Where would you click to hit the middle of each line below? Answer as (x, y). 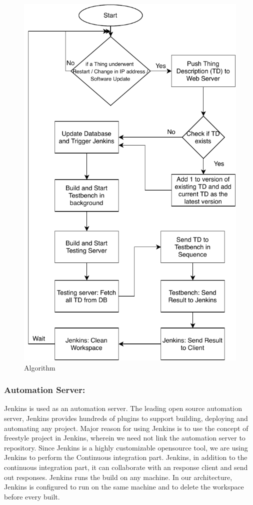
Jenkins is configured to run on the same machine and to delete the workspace (124, 487)
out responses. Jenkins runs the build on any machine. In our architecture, (118, 477)
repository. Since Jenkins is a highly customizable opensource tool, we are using (126, 447)
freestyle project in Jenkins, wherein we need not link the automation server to (125, 438)
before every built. (32, 496)
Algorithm (40, 367)
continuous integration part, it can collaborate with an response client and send (126, 467)
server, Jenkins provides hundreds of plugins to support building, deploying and (126, 418)
